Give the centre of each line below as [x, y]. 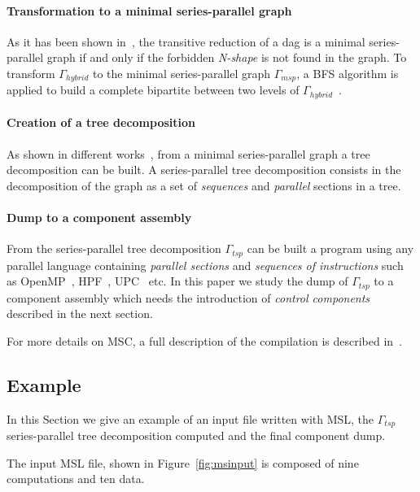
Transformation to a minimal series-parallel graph [149, 10]
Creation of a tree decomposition [101, 122]
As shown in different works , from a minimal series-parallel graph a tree [188, 153]
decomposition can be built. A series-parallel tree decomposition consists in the [204, 170]
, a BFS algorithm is [348, 73]
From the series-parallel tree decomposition [114, 248]
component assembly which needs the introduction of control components [188, 297]
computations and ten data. [76, 479]
